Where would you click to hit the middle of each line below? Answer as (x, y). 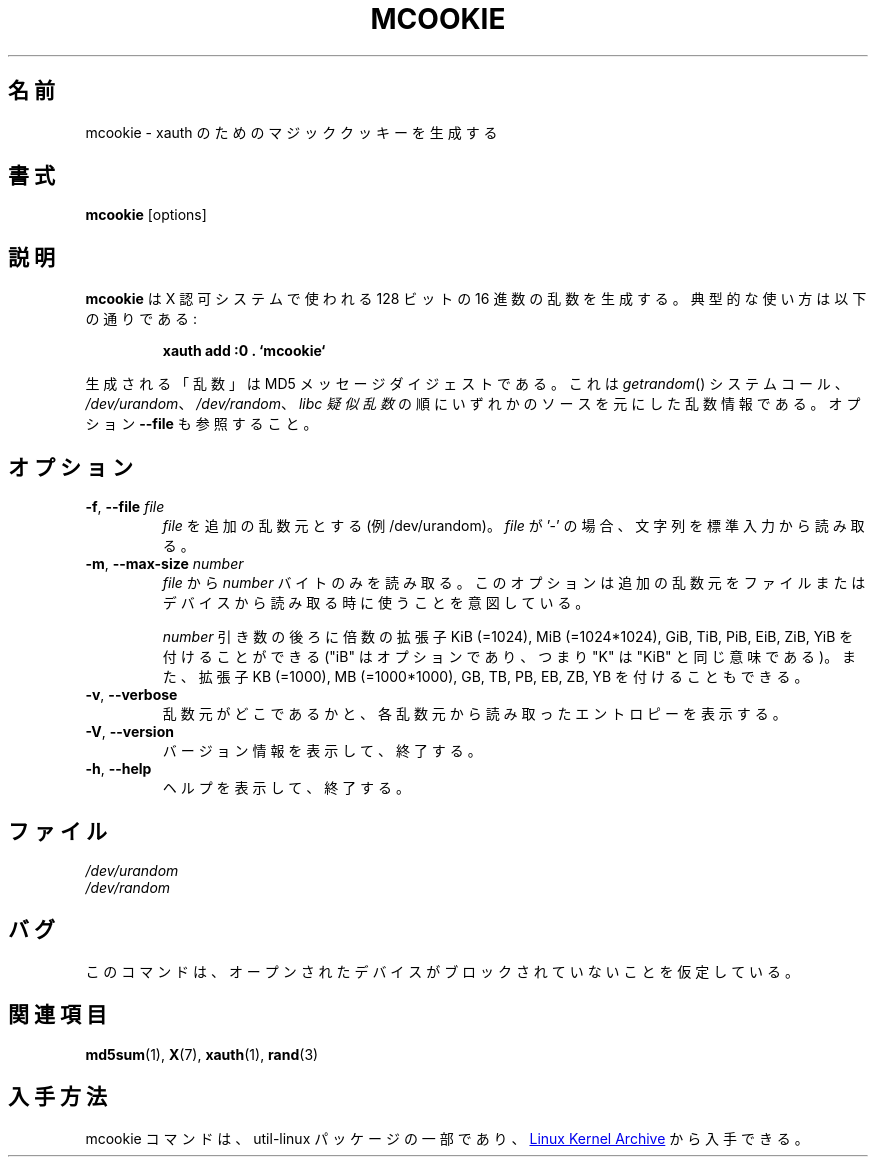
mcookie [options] (146, 215)
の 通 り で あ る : (141, 319)
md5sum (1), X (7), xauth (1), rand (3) (202, 1054)
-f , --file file (125, 507)
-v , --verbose (131, 695)
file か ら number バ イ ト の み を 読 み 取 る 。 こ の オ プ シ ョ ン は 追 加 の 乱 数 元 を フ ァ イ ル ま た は (514, 583)
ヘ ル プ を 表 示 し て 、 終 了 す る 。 (286, 788)
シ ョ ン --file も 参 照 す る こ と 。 (201, 424)
